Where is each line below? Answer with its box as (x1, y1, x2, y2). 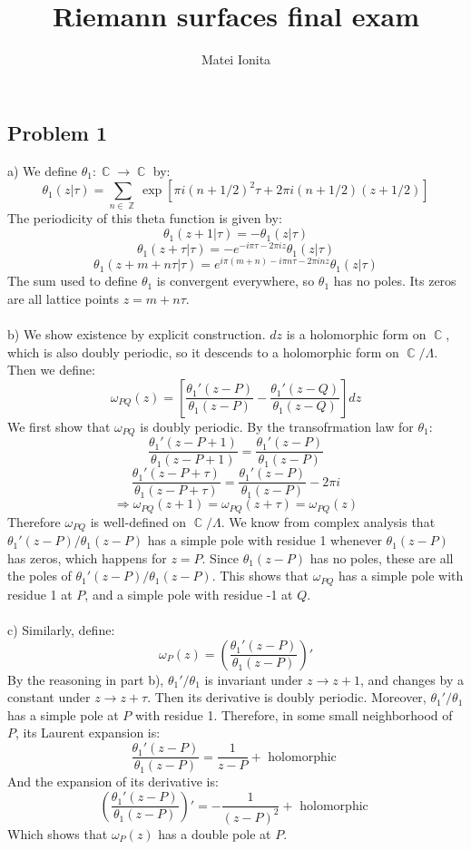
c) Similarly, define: (7, 620, 115, 640)
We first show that (7, 416, 111, 435)
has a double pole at (158, 824, 271, 843)
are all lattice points (7, 288, 120, 308)
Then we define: (7, 360, 95, 379)
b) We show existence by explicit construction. (7, 324, 266, 343)
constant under (7, 688, 91, 707)
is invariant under (204, 669, 303, 689)
